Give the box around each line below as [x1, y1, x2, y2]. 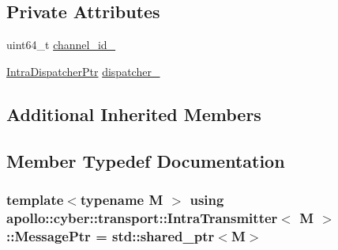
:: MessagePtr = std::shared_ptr [6, 225, 215, 245]
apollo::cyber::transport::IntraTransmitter [6, 207, 278, 227]
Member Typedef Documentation [6, 148, 285, 172]
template [6, 189, 64, 209]
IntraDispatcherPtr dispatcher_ [6, 62, 160, 79]
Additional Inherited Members [6, 101, 261, 126]
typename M [80, 189, 163, 209]
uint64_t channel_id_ [6, 36, 116, 53]
